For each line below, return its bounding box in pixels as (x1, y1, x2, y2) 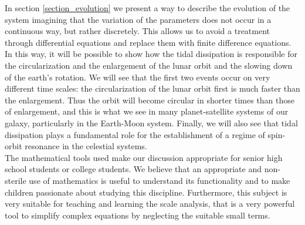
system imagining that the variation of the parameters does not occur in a (5, 13, 272, 25)
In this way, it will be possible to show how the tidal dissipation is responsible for (5, 48, 297, 60)
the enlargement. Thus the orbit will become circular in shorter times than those (5, 93, 295, 106)
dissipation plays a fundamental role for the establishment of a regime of (5, 128, 265, 140)
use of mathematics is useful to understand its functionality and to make (29, 174, 290, 186)
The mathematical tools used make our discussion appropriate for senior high (5, 151, 283, 163)
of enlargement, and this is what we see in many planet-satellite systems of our (5, 105, 289, 117)
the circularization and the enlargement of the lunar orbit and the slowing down (5, 59, 293, 71)
